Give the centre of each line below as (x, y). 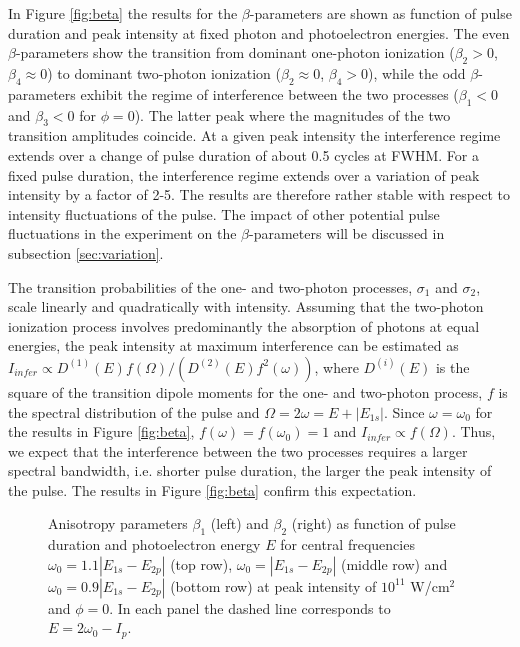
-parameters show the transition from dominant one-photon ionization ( (235, 52)
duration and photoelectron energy (154, 544)
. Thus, (473, 431)
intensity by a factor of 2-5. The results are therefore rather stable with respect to (259, 194)
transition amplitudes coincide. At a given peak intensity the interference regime (254, 135)
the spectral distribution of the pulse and (134, 411)
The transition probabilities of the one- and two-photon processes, (210, 286)
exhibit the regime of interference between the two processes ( (269, 93)
